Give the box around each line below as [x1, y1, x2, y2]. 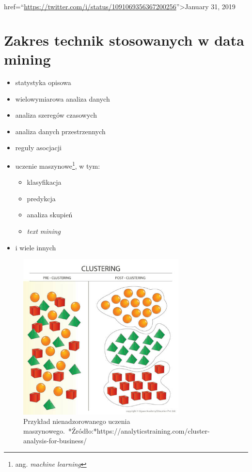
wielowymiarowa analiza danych [15, 93, 110, 104]
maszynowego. [23, 425, 65, 436]
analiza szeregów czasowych [15, 110, 97, 120]
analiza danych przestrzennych [15, 126, 106, 136]
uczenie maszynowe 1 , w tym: [15, 159, 100, 171]
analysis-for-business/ [23, 435, 87, 445]
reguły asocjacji [15, 142, 62, 153]
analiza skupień [27, 210, 73, 220]
